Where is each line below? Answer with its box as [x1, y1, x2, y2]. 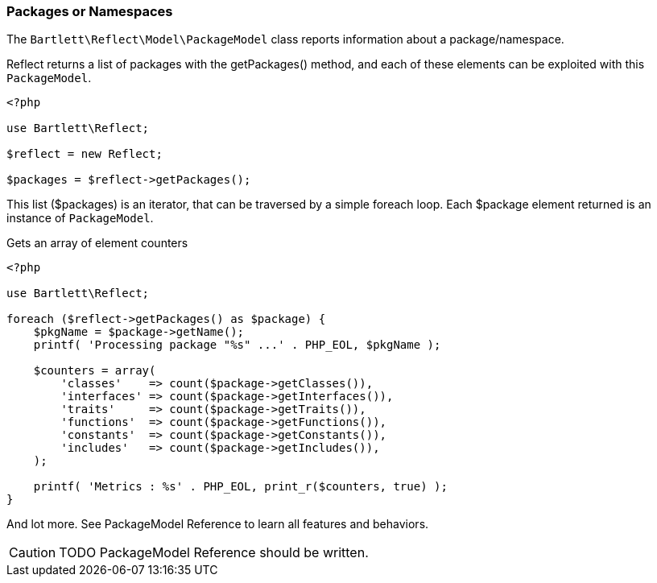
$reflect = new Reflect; [6, 147, 163, 161]
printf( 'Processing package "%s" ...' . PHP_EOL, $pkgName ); [33, 338, 441, 352]
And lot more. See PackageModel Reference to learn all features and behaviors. [6, 517, 429, 531]
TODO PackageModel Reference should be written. [59, 544, 369, 561]
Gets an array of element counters [6, 236, 188, 250]
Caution [9, 544, 56, 561]
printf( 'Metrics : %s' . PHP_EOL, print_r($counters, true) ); [33, 480, 448, 494]
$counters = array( [33, 364, 156, 378]
